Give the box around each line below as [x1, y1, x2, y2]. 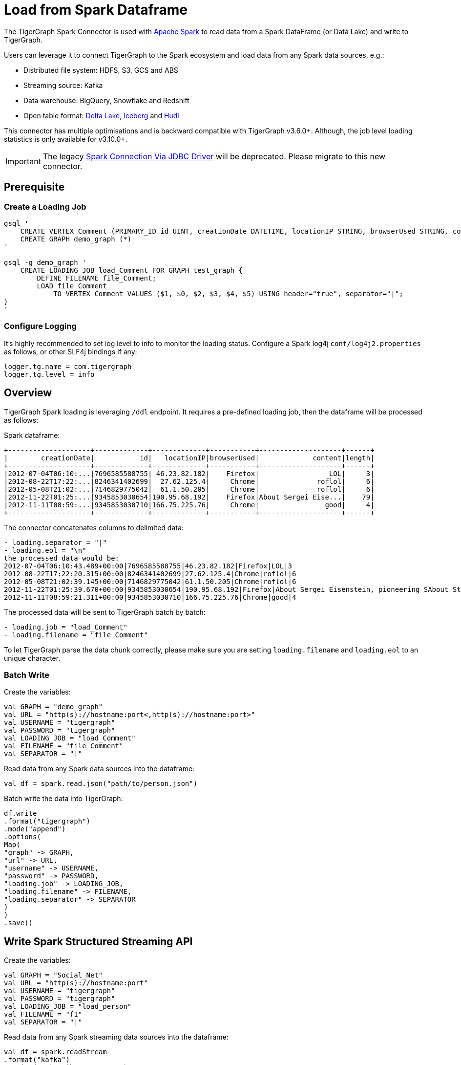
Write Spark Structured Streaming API [4, 935, 193, 948]
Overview [4, 387, 52, 399]
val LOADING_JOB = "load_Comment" [4, 734, 136, 742]
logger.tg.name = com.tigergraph [4, 362, 132, 370]
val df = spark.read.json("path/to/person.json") [4, 780, 198, 788]
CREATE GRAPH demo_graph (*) [20, 235, 132, 243]
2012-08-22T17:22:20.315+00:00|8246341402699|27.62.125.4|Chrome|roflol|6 [4, 569, 296, 578]
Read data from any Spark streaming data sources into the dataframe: [4, 1033, 229, 1042]
